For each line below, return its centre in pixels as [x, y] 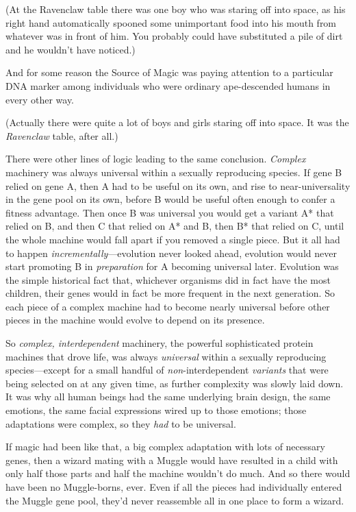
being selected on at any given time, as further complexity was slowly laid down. [175, 383]
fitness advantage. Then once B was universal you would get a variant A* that [170, 212]
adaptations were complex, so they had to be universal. [121, 423]
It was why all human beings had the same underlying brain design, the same [168, 397]
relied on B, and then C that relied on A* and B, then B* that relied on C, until [175, 226]
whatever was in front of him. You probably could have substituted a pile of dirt [174, 36]
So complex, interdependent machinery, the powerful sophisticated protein [160, 343]
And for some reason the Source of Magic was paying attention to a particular [169, 72]
